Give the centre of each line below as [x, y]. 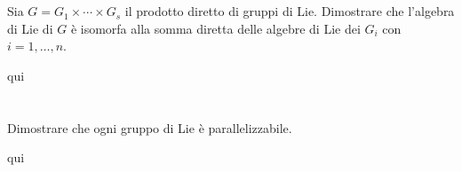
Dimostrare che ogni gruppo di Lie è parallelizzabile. [150, 127]
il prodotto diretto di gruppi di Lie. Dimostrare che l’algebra [290, 11]
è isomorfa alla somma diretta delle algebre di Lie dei [215, 28]
